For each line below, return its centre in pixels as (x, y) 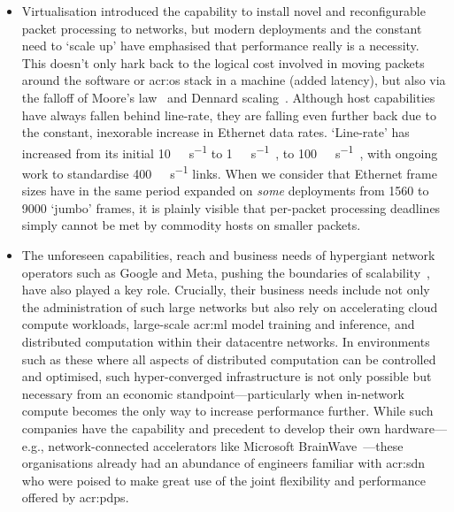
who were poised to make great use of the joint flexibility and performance (223, 480)
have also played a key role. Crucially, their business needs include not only (226, 290)
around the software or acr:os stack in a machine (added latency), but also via (234, 80)
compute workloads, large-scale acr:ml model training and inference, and (218, 324)
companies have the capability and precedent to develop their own (201, 428)
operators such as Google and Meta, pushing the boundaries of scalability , (226, 272)
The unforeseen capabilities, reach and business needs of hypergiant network (228, 255)
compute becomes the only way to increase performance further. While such (227, 411)
